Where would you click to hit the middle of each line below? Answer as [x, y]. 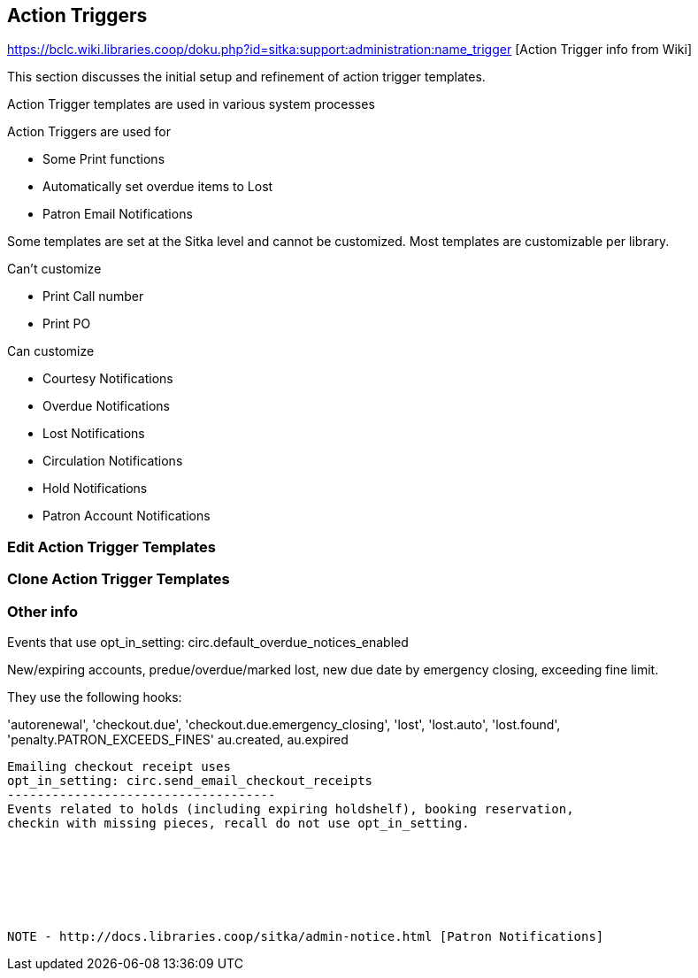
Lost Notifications [94, 434]
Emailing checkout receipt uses [119, 766]
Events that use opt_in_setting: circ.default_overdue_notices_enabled [208, 642]
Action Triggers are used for [89, 132]
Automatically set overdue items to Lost [158, 187]
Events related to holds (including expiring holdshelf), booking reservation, [291, 809]
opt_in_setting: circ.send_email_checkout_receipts [190, 780]
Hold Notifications [95, 489]
